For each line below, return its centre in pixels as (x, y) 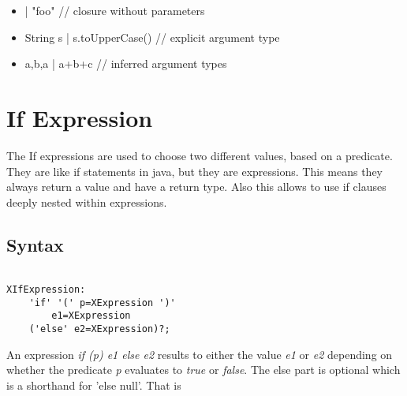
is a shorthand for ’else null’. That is (94, 385)
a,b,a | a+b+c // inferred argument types (126, 64)
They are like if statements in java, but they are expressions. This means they (194, 171)
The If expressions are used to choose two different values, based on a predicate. (200, 155)
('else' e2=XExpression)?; (99, 329)
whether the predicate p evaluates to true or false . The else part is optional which (203, 370)
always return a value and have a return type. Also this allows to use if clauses (196, 187)
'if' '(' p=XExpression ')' (102, 303)
